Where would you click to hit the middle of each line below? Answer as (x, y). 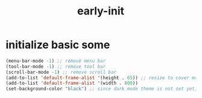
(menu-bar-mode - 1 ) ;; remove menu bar (56, 61)
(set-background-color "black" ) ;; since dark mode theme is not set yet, (102, 89)
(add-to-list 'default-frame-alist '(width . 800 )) (72, 83)
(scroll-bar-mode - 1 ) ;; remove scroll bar (61, 72)
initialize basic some (58, 45)
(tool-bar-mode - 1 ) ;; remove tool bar (56, 66)
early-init (101, 11)
